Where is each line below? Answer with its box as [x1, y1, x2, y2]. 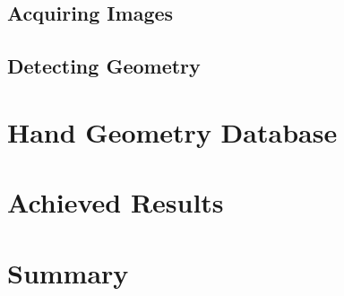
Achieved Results [7, 184, 224, 221]
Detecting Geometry [7, 52, 201, 80]
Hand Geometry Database [7, 113, 338, 150]
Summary [7, 254, 129, 291]
